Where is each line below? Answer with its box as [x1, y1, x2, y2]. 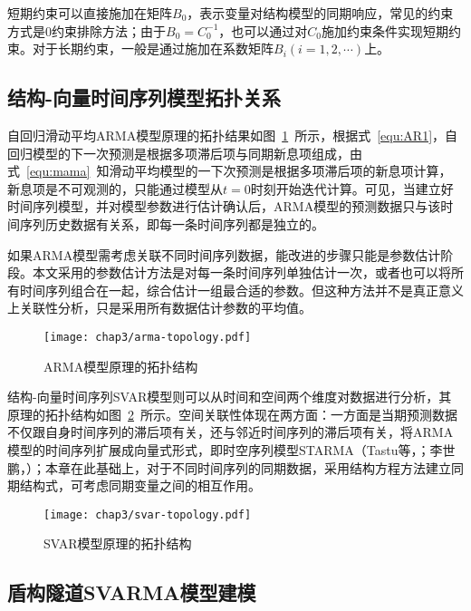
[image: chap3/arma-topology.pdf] [43, 330, 252, 344]
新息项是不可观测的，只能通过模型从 [7, 179, 223, 198]
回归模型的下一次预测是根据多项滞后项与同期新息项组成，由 [7, 143, 362, 162]
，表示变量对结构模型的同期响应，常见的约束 [187, 4, 454, 22]
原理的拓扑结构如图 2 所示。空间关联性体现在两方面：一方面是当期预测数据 [7, 404, 457, 423]
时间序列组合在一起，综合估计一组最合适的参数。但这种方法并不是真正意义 [19, 280, 464, 299]
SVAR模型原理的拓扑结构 [43, 534, 192, 553]
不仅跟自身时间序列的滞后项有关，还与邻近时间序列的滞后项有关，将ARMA [7, 422, 454, 441]
